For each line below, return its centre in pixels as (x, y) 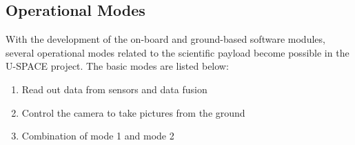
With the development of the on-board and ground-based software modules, (165, 39)
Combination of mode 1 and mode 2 (98, 136)
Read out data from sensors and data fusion (114, 89)
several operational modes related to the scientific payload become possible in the (177, 52)
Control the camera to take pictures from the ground (133, 112)
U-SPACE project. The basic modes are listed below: (117, 66)
